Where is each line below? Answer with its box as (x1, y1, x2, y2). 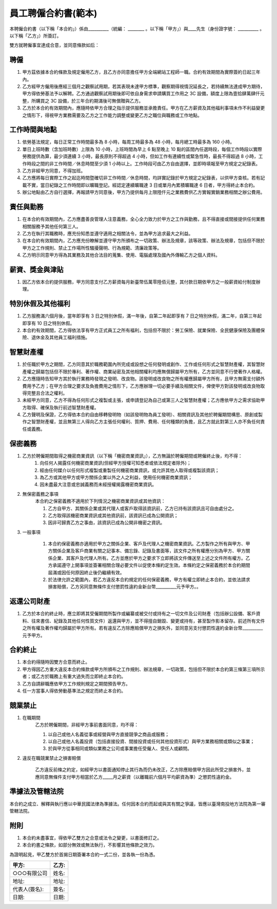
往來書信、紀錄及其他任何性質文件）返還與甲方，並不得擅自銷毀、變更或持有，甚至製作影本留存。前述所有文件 (31, 618, 265, 624)
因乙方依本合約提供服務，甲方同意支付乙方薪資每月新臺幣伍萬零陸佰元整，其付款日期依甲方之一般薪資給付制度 (22, 278, 256, 285)
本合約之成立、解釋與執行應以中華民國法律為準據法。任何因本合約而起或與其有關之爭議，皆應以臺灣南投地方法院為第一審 (9, 800, 266, 807)
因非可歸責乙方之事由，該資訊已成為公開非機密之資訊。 (48, 519, 165, 526)
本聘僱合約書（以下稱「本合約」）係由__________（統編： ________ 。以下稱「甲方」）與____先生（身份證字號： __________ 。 (9, 26, 265, 32)
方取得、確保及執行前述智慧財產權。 (22, 404, 99, 410)
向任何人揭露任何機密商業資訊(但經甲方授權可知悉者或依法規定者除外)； (39, 460, 192, 466)
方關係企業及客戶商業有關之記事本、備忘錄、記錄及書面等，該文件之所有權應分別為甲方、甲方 (48, 548, 246, 554)
